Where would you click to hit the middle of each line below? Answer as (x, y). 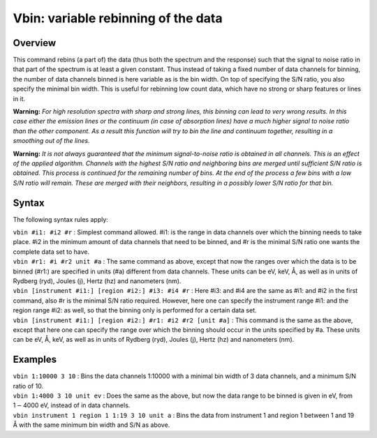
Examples (35, 360)
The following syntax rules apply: (60, 219)
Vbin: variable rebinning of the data (118, 18)
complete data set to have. (51, 252)
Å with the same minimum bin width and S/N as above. (91, 425)
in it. (19, 98)
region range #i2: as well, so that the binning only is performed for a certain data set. (135, 310)
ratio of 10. (28, 386)
